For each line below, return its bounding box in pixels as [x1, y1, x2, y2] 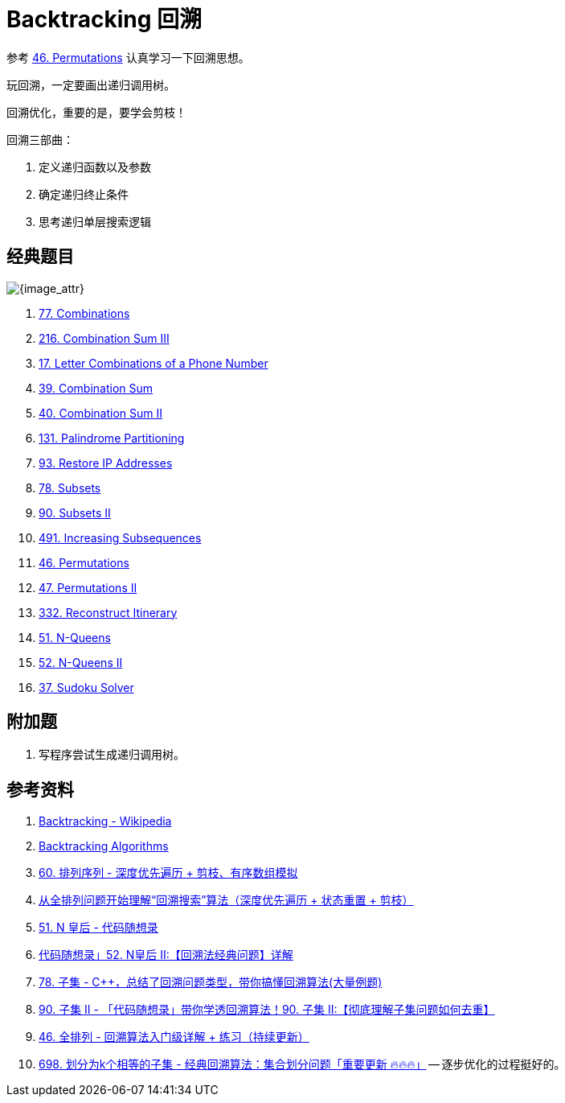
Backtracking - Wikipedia [39, 814, 172, 829]
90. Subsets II [39, 505, 111, 520]
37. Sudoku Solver [39, 680, 134, 694]
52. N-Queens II [39, 655, 123, 669]
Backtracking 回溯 [6, 6, 203, 33]
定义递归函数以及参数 [39, 159, 151, 174]
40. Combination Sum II [39, 405, 163, 420]
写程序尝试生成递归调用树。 [39, 747, 185, 762]
